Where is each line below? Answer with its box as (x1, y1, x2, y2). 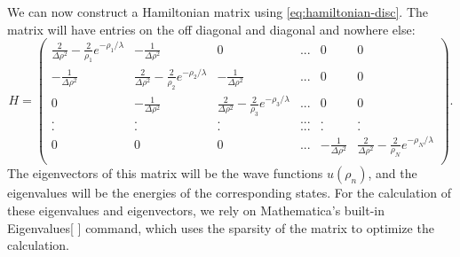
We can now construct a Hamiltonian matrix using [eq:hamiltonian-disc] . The (7, 3, 429, 20)
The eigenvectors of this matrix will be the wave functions (7, 164, 323, 183)
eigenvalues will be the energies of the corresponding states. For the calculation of (7, 183, 452, 202)
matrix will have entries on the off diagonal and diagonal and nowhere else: (7, 19, 416, 38)
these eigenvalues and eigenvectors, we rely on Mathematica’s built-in (7, 201, 385, 219)
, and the (368, 164, 417, 183)
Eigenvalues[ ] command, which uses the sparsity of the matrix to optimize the (7, 218, 434, 237)
